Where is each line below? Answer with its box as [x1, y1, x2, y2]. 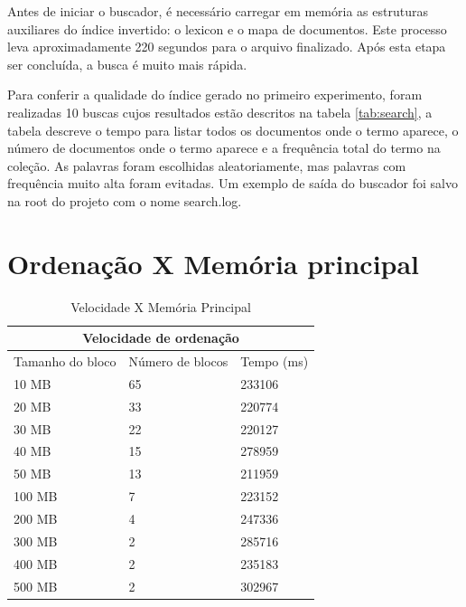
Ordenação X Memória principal [7, 244, 420, 281]
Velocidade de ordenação [82, 328, 239, 347]
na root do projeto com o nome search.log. [7, 191, 242, 210]
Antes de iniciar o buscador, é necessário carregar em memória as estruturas [7, 2, 428, 20]
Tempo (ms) [240, 352, 309, 371]
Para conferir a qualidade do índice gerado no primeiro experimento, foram [7, 85, 423, 104]
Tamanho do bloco [14, 352, 116, 371]
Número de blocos [128, 352, 228, 371]
